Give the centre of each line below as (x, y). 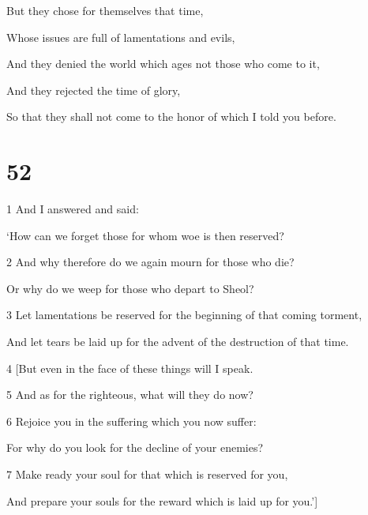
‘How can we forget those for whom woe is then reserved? (145, 235)
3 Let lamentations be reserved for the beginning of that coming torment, (184, 315)
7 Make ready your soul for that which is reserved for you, (147, 474)
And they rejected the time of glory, (94, 90)
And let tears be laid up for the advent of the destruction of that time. (178, 342)
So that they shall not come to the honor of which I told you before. (171, 117)
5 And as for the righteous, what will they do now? (130, 395)
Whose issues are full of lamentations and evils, (121, 37)
